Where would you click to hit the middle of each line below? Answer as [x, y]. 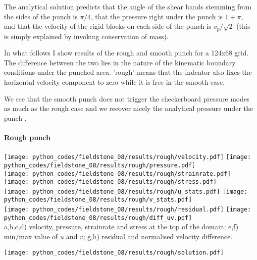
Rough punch [27, 137]
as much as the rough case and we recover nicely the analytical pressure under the [129, 108]
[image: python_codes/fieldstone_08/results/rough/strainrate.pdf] [118, 174]
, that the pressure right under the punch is [157, 16]
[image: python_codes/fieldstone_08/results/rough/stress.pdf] [110, 182]
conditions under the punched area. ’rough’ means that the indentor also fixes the [128, 72]
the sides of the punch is [41, 16]
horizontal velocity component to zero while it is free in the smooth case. [114, 82]
